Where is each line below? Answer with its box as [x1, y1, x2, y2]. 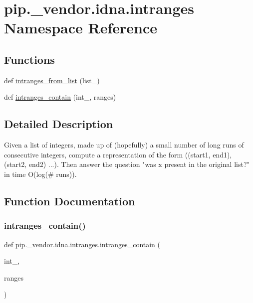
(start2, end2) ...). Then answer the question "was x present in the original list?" [4, 159, 250, 169]
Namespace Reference [4, 17, 157, 38]
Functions [4, 51, 55, 67]
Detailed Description [4, 116, 113, 132]
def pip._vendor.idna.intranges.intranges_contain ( [4, 239, 161, 249]
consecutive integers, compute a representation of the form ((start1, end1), [4, 149, 232, 159]
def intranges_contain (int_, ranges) [4, 92, 116, 102]
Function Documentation [4, 193, 135, 208]
